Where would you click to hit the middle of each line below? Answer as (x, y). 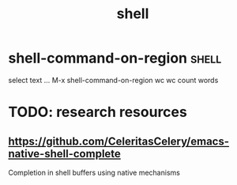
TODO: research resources (98, 112)
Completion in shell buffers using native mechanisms (94, 172)
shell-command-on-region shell (115, 58)
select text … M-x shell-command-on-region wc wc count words (113, 80)
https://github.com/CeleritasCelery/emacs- (119, 141)
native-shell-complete (64, 154)
